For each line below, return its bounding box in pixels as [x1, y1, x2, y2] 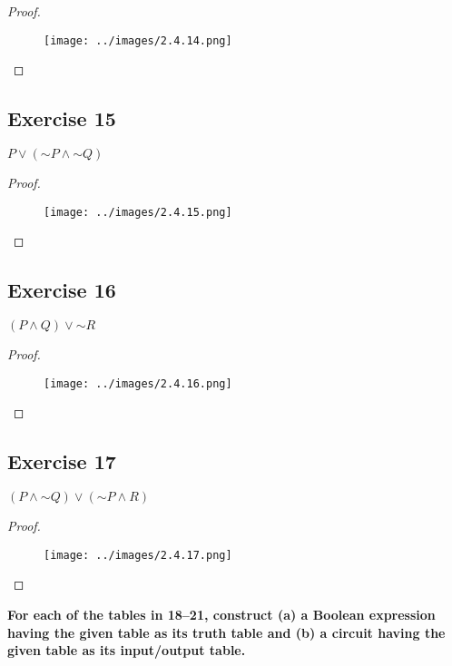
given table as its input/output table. [7, 641, 246, 660]
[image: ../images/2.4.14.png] [44, 34, 232, 47]
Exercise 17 [7, 447, 116, 475]
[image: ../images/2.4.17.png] [44, 548, 232, 562]
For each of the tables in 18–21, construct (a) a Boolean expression [7, 604, 436, 623]
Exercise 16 [7, 276, 116, 304]
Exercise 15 [7, 104, 116, 132]
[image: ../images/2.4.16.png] [44, 377, 232, 390]
